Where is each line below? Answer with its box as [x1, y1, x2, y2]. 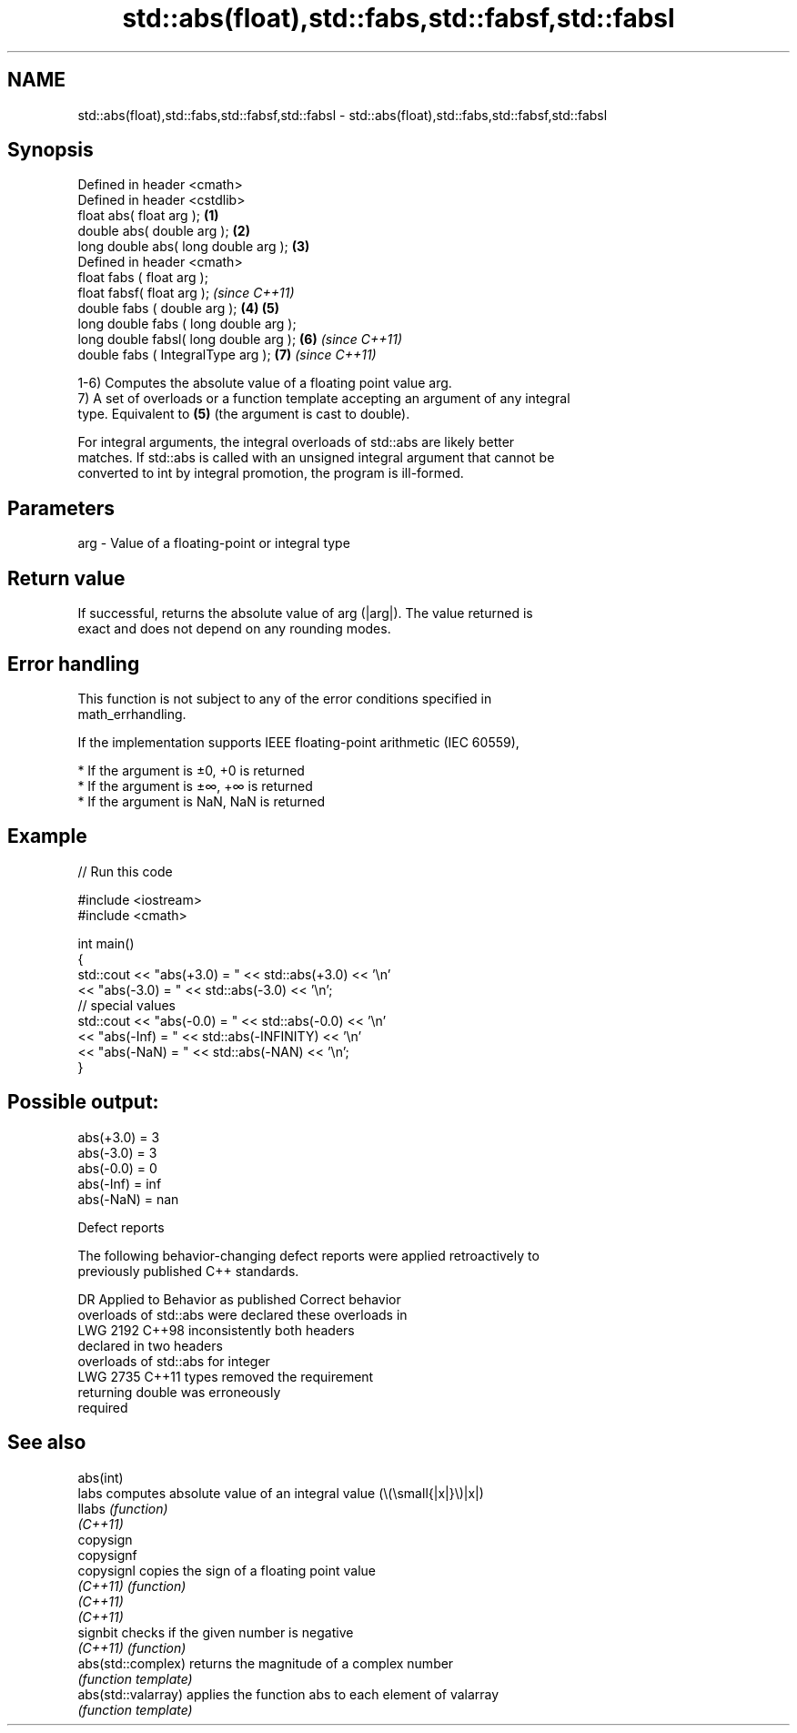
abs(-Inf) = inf [77, 1175, 162, 1191]
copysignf [77, 1546, 137, 1563]
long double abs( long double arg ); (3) [77, 238, 310, 255]
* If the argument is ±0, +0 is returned [77, 762, 305, 778]
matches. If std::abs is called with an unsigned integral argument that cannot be [77, 450, 555, 466]
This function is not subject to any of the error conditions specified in [77, 690, 492, 706]
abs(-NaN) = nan [77, 1191, 179, 1207]
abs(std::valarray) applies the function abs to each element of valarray [77, 1686, 499, 1702]
